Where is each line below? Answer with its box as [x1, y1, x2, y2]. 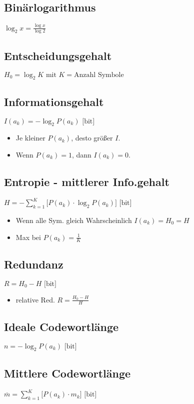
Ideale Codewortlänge [4, 318, 119, 334]
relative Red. [15, 294, 55, 304]
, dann [71, 149, 91, 159]
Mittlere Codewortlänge [4, 365, 131, 380]
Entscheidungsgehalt [4, 47, 112, 63]
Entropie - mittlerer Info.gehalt [4, 173, 169, 189]
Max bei [15, 231, 41, 242]
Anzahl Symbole [74, 71, 124, 78]
